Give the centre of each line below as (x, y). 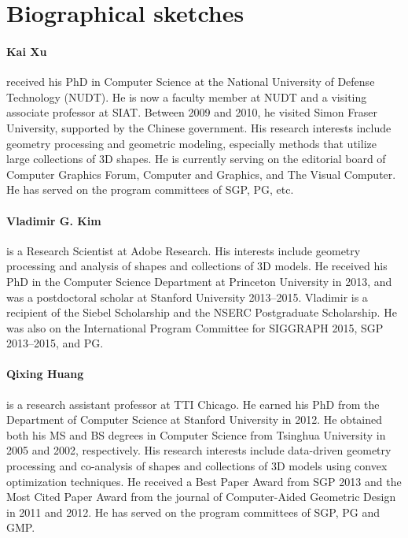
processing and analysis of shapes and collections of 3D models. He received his (197, 266)
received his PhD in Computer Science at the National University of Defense (191, 82)
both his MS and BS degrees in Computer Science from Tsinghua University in (196, 434)
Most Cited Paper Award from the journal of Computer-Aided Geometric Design (201, 497)
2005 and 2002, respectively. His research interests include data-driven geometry (199, 450)
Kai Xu (27, 51)
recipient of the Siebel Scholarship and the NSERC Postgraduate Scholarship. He (202, 312)
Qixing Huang (45, 374)
